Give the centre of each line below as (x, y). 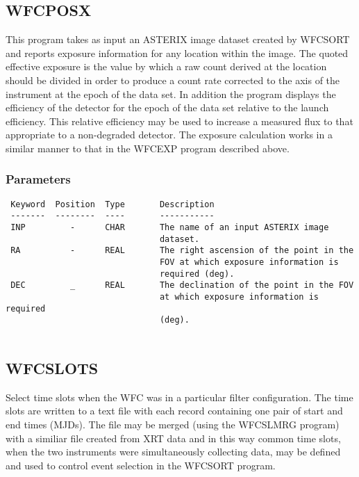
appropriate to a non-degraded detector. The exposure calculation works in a (169, 135)
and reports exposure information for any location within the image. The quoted (177, 52)
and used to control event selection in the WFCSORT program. (141, 465)
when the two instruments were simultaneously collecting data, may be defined (173, 452)
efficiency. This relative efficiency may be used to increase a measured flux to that (179, 121)
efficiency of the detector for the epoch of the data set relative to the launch (167, 107)
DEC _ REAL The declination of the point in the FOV (182, 285)
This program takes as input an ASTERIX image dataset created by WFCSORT (178, 39)
